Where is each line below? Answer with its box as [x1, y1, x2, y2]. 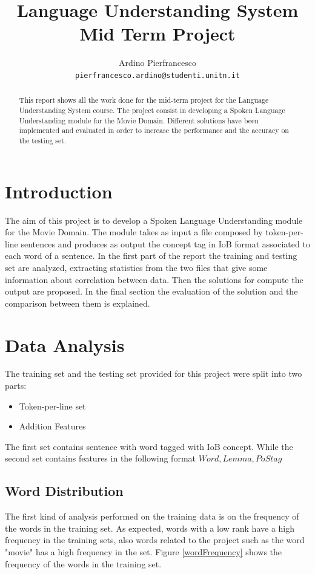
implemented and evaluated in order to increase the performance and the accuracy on [19, 125, 289, 135]
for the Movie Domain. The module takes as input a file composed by [5, 226, 263, 238]
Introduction [5, 178, 113, 203]
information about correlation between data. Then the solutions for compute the [5, 273, 303, 285]
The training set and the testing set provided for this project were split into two [5, 367, 302, 380]
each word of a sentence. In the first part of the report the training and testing [5, 249, 297, 262]
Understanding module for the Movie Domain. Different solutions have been [19, 115, 259, 125]
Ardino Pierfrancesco [119, 56, 196, 69]
